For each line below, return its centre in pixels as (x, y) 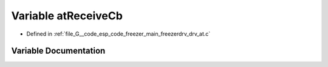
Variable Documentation (58, 51)
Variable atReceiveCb (67, 16)
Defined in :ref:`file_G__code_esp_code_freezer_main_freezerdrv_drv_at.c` (118, 34)
